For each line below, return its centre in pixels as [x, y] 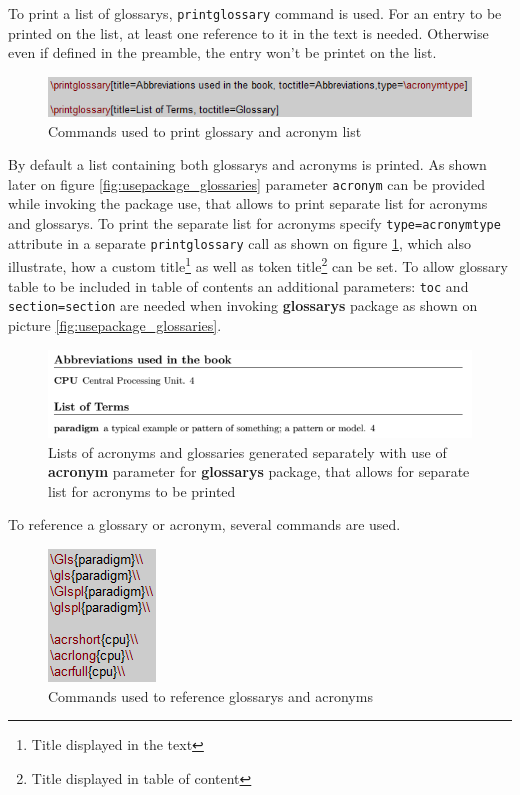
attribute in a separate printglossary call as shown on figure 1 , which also [239, 242]
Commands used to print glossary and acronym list [205, 130]
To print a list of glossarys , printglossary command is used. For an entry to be [255, 13]
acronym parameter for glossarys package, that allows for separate [259, 471]
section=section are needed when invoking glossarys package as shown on [243, 305]
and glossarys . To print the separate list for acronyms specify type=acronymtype [254, 223]
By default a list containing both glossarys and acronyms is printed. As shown [247, 164]
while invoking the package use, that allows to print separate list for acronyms [248, 203]
